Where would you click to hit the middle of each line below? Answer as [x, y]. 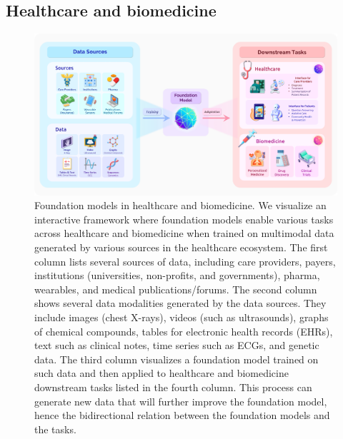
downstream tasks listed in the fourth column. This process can [173, 387]
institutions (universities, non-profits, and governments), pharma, [177, 275]
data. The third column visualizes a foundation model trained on [177, 359]
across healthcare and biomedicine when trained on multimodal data [184, 233]
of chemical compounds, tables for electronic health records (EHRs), [184, 331]
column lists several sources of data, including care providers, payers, [185, 261]
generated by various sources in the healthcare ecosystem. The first [181, 247]
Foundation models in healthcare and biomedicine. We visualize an [180, 205]
